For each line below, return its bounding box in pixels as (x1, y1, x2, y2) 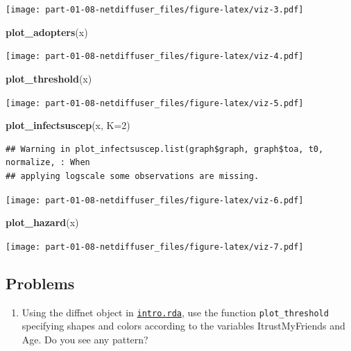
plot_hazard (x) (6, 215, 79, 230)
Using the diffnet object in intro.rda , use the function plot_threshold (22, 305, 329, 319)
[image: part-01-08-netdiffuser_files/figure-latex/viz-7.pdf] (6, 241, 304, 252)
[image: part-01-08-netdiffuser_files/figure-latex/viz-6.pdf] (6, 195, 304, 205)
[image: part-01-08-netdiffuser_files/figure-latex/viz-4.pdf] (6, 51, 304, 62)
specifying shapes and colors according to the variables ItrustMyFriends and (22, 318, 345, 333)
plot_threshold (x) (6, 71, 92, 85)
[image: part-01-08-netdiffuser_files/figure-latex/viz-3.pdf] (6, 5, 304, 15)
